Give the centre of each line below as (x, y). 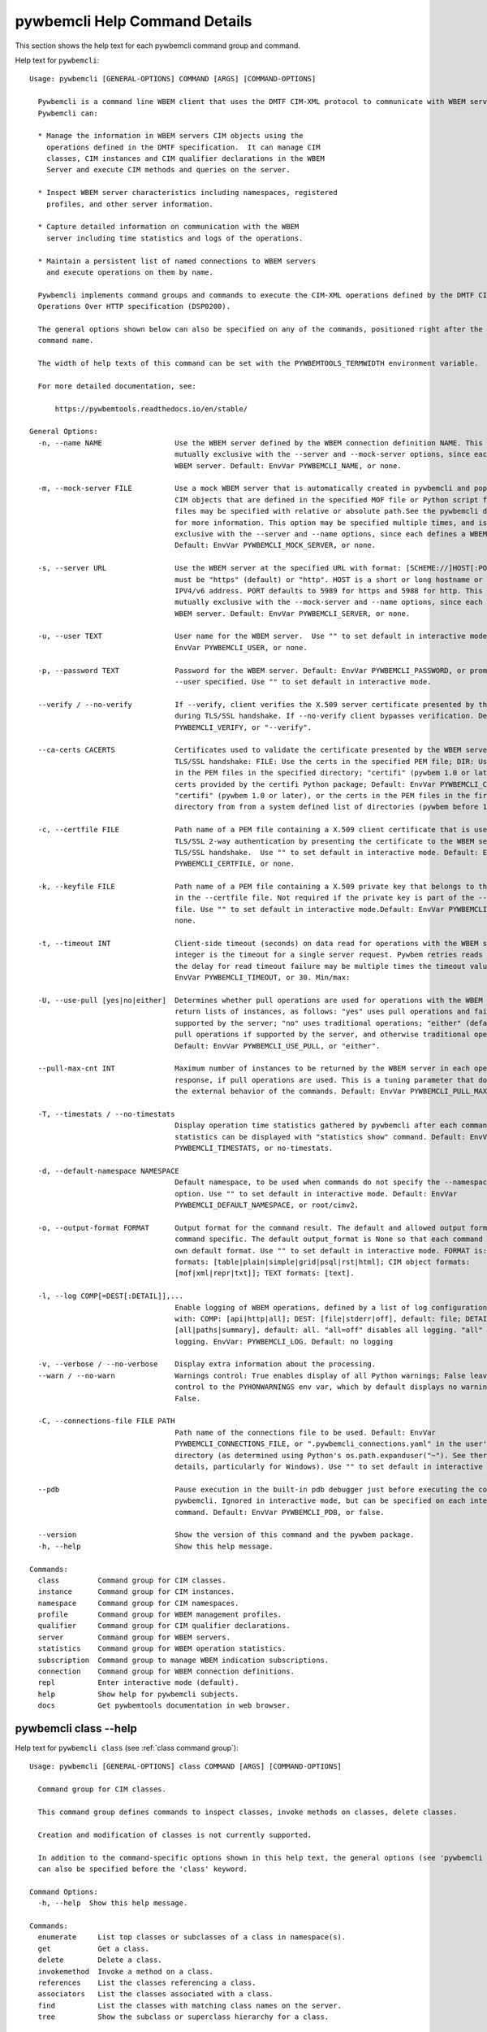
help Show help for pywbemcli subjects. (138, 1694)
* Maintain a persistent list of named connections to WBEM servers (177, 261)
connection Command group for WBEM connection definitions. (166, 1672)
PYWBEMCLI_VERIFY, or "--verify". (243, 727)
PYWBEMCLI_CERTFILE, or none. (235, 864)
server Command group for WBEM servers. (134, 1637)
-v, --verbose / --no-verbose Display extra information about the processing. (207, 1364)
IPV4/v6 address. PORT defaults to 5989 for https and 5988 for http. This (329, 590)
